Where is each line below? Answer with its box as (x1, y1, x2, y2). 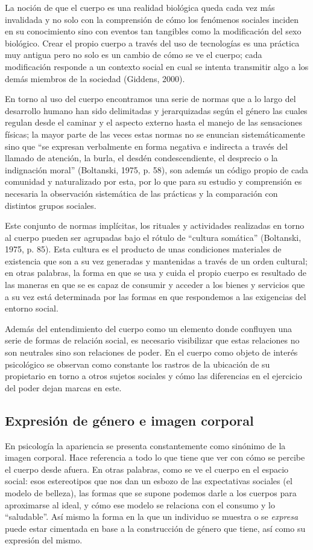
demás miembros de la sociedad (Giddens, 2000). (5, 72, 185, 85)
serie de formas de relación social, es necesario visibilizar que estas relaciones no (5, 334, 300, 347)
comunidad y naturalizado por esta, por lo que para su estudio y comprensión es (5, 175, 302, 188)
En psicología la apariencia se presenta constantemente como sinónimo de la (5, 439, 286, 452)
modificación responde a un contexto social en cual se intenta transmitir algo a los (5, 60, 309, 72)
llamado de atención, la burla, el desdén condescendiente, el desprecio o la (5, 152, 278, 164)
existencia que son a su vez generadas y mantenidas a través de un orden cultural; (5, 254, 308, 267)
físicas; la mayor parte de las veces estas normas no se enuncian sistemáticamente (5, 127, 305, 140)
